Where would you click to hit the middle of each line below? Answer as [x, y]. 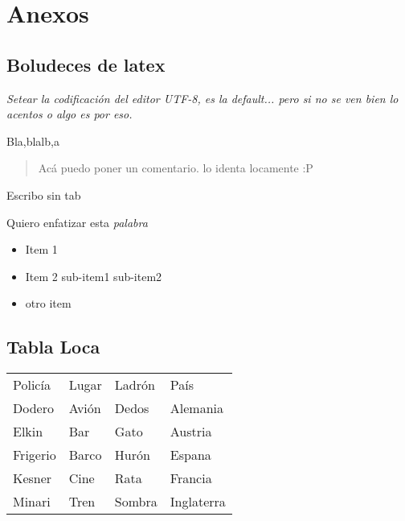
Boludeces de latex [86, 64]
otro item [48, 303]
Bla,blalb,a [33, 141]
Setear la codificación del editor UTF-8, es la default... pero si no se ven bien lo [202, 98]
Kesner [33, 478]
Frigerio [35, 455]
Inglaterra [198, 502]
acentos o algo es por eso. [70, 114]
